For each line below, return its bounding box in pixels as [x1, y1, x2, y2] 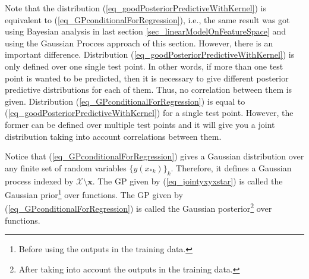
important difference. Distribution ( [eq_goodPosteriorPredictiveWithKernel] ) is [5, 48, 295, 61]
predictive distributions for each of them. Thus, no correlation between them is [5, 83, 292, 96]
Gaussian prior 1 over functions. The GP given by [5, 187, 183, 200]
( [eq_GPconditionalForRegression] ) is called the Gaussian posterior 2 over [5, 200, 272, 215]
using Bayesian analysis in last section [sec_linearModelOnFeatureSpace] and [5, 25, 286, 37]
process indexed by [5, 174, 74, 187]
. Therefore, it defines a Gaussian [171, 161, 292, 174]
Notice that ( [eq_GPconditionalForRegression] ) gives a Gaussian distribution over [5, 150, 304, 162]
